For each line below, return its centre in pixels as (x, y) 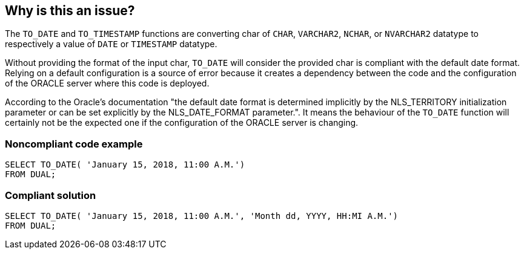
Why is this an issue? (70, 11)
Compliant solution (51, 195)
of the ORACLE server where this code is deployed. (107, 83)
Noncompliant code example (74, 144)
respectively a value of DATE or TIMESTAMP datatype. (111, 44)
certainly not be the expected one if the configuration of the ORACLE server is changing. (182, 123)
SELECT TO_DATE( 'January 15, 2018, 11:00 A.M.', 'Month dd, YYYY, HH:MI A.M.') (202, 216)
